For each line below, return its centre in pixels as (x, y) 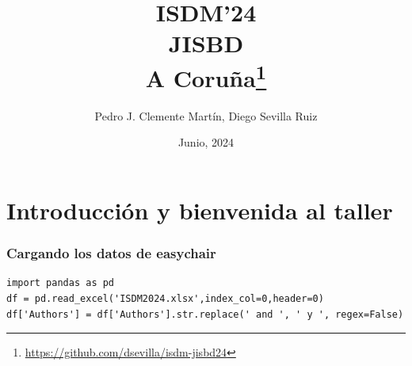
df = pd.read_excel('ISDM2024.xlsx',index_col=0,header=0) (165, 299)
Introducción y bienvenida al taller (200, 210)
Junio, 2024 (206, 142)
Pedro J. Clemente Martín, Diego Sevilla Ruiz (206, 115)
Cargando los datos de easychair (111, 253)
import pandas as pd (61, 283)
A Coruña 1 (206, 76)
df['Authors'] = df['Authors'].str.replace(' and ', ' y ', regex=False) (205, 314)
